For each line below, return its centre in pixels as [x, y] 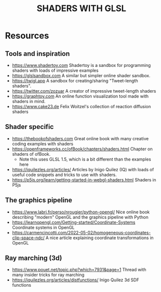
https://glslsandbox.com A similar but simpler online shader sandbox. [81, 75]
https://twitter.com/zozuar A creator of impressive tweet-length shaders [84, 91]
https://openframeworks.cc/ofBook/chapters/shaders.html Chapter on [82, 149]
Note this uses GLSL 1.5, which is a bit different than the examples [85, 159]
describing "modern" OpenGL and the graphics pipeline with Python [80, 217]
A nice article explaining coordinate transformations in [99, 238]
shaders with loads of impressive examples [55, 70]
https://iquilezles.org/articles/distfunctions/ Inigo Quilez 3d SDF [75, 280]
